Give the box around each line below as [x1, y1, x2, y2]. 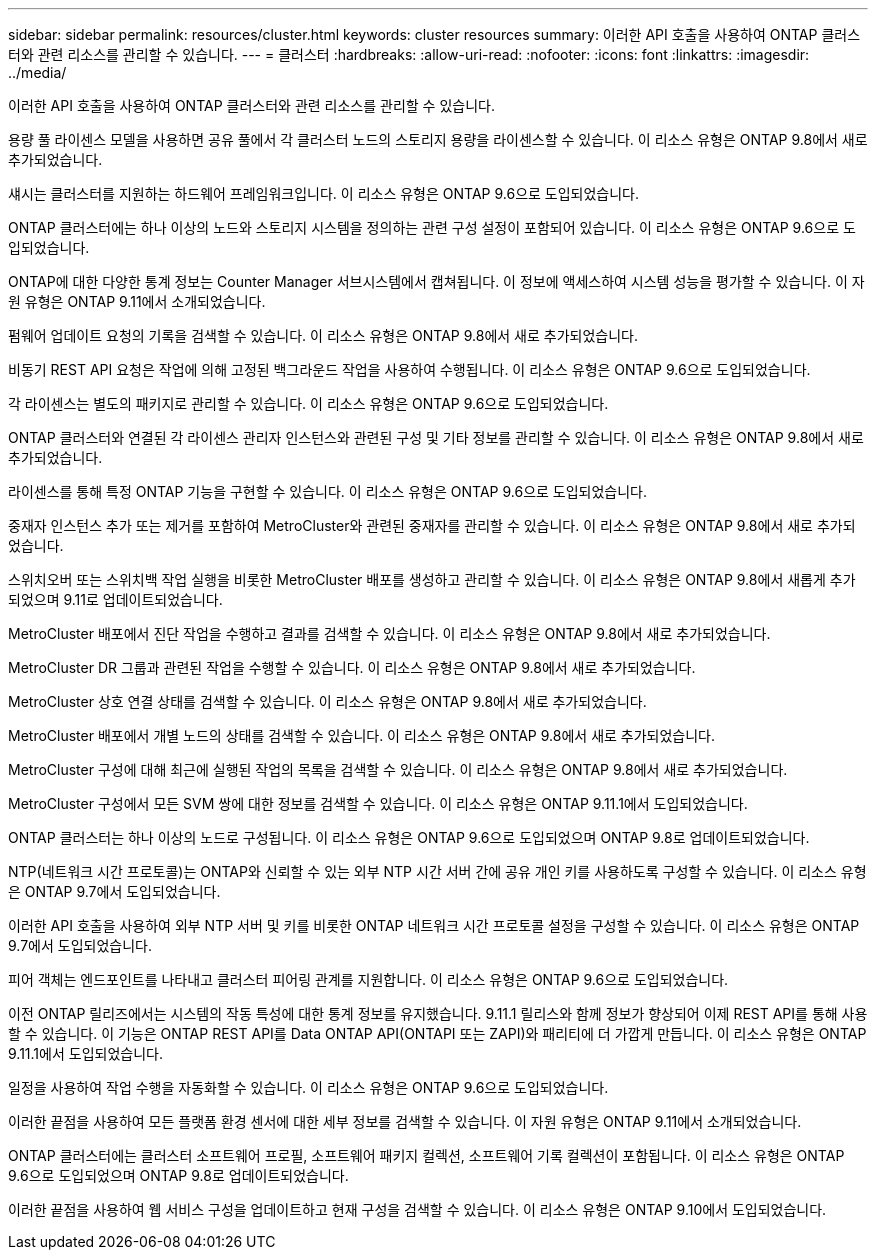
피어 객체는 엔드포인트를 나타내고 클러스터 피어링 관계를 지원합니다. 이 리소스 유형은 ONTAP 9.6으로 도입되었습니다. [8, 971, 729, 988]
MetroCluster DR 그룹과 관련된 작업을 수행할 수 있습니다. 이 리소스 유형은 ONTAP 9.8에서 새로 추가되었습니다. [8, 659, 696, 676]
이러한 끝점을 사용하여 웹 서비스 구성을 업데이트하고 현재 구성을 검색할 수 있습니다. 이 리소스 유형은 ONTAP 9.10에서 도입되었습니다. [8, 1201, 827, 1218]
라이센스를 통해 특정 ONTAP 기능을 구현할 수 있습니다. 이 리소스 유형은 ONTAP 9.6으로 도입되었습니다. [8, 483, 648, 500]
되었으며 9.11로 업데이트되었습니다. [8, 591, 223, 608]
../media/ [8, 64, 67, 81]
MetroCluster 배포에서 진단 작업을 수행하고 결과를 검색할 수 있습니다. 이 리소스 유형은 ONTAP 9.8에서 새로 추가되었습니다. [8, 625, 771, 642]
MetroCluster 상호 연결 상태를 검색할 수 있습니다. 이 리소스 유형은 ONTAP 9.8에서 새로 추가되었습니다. [8, 693, 647, 710]
